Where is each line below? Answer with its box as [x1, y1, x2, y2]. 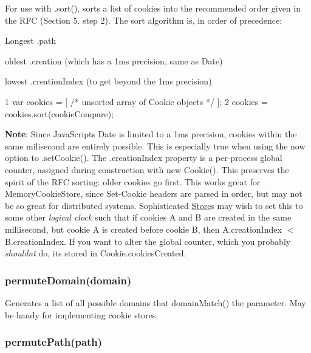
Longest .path [5, 34, 56, 47]
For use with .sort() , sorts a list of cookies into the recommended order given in [5, 2, 301, 14]
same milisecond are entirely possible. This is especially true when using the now [5, 139, 306, 152]
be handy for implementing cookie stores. [5, 308, 159, 321]
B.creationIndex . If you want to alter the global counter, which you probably [5, 235, 291, 247]
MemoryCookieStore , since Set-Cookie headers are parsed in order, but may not [5, 187, 302, 200]
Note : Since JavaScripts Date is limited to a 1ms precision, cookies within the [5, 128, 297, 140]
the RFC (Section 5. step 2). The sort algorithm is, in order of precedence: [5, 13, 282, 26]
